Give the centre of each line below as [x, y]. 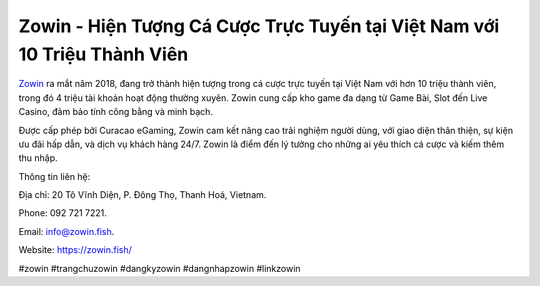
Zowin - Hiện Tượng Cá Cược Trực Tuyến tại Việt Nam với [259, 26]
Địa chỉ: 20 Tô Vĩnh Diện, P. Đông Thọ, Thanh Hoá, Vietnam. [142, 195]
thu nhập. [38, 158]
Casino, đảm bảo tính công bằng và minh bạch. [116, 112]
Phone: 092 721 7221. [62, 213]
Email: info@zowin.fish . [66, 231]
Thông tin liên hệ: [54, 176]
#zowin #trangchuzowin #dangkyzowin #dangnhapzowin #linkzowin [159, 268]
